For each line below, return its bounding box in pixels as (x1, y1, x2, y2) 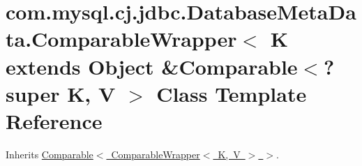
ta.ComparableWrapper (6, 24, 237, 53)
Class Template (156, 79, 307, 107)
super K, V (6, 79, 116, 107)
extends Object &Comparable (6, 52, 298, 80)
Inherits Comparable (6, 146, 93, 161)
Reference (6, 106, 103, 135)
